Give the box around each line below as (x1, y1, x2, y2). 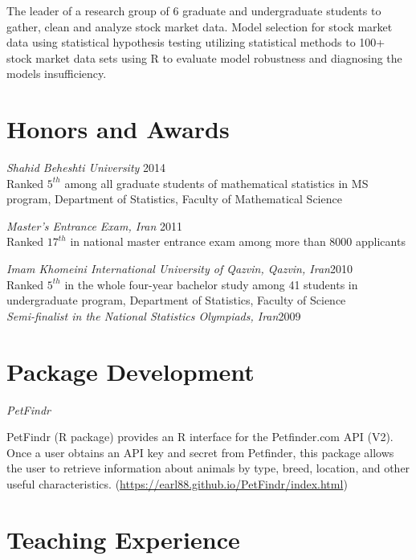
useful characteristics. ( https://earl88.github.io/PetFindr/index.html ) (6, 475, 348, 492)
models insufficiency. (6, 65, 107, 82)
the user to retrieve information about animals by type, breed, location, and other (6, 460, 410, 476)
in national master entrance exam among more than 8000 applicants (70, 233, 406, 250)
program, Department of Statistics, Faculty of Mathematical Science (6, 190, 342, 207)
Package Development (6, 354, 255, 387)
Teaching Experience (6, 522, 240, 555)
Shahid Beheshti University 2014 (6, 159, 166, 176)
